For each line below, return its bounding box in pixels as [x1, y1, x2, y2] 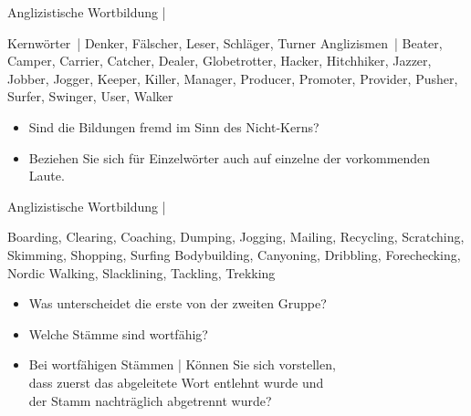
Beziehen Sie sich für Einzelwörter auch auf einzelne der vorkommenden [28, 148, 431, 167]
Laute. [28, 166, 65, 185]
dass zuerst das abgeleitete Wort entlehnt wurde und [28, 372, 324, 391]
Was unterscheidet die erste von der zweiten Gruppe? [28, 294, 327, 313]
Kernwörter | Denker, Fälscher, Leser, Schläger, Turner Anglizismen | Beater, [7, 33, 443, 52]
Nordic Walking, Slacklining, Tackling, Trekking [7, 263, 276, 282]
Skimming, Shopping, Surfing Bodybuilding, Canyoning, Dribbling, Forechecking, [7, 244, 461, 264]
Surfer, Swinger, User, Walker [7, 87, 173, 106]
